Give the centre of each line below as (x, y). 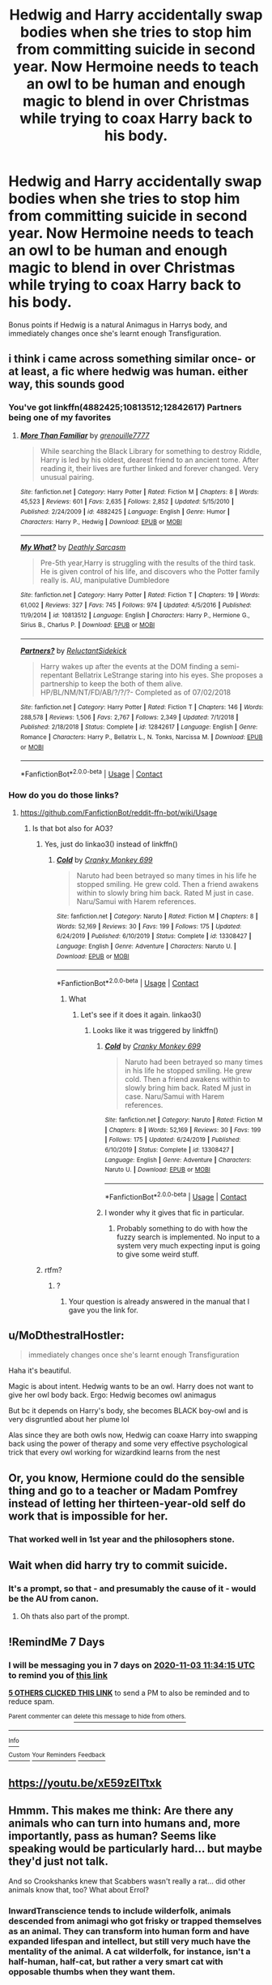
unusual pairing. (67, 477)
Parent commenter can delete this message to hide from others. (97, 1717)
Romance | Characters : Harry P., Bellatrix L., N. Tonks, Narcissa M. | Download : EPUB (141, 737)
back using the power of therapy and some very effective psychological (128, 1444)
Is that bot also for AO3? (72, 828)
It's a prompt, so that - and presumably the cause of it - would (132, 1589)
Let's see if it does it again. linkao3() (141, 1015)
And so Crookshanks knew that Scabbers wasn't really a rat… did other (127, 1881)
